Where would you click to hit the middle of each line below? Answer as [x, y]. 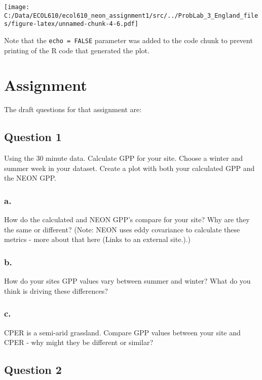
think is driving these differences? [56, 290]
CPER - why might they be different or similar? [79, 342]
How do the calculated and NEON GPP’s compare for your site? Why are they [127, 219]
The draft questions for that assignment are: [73, 109]
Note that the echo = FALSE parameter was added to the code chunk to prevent [128, 40]
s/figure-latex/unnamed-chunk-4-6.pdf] [71, 24]
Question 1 [33, 137]
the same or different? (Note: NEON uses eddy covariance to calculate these [122, 229]
